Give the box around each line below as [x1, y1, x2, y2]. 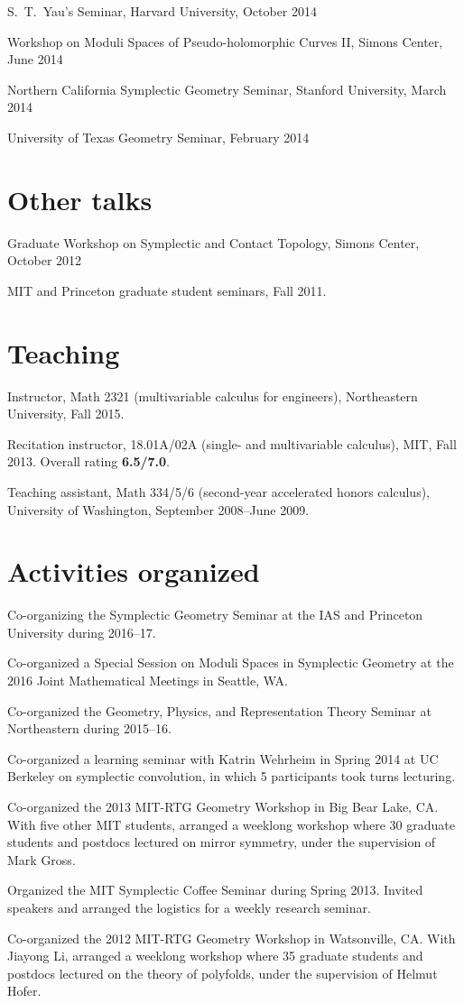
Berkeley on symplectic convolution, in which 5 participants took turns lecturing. [7, 767, 456, 786]
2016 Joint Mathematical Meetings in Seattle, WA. [7, 671, 288, 690]
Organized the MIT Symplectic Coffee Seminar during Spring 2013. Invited [7, 880, 423, 899]
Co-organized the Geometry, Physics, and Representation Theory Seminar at [7, 701, 432, 720]
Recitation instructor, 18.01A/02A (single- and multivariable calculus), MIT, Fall [7, 434, 457, 453]
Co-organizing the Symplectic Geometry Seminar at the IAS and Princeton [7, 605, 423, 624]
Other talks [7, 180, 153, 217]
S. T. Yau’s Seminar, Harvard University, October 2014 [7, 2, 317, 20]
